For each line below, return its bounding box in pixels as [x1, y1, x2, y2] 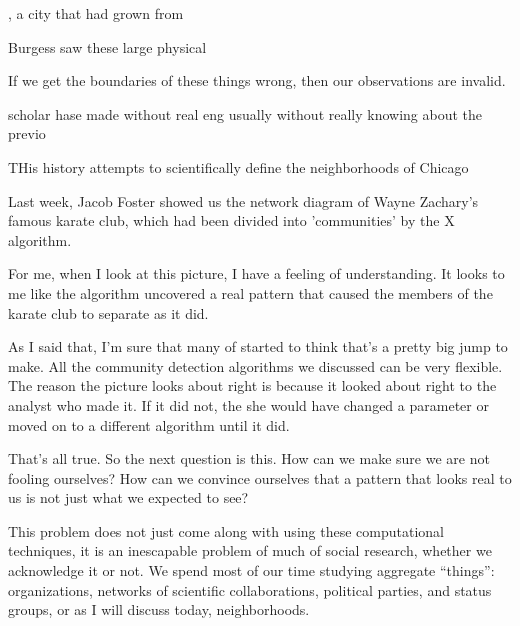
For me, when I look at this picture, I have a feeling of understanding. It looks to [8, 263, 505, 284]
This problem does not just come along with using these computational [8, 520, 444, 541]
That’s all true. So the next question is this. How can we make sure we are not [8, 448, 490, 469]
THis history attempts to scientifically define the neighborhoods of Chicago [8, 156, 469, 177]
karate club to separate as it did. [8, 302, 209, 323]
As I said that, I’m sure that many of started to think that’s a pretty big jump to [8, 336, 508, 357]
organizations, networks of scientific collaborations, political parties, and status [8, 579, 492, 600]
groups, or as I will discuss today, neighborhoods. [8, 599, 310, 620]
